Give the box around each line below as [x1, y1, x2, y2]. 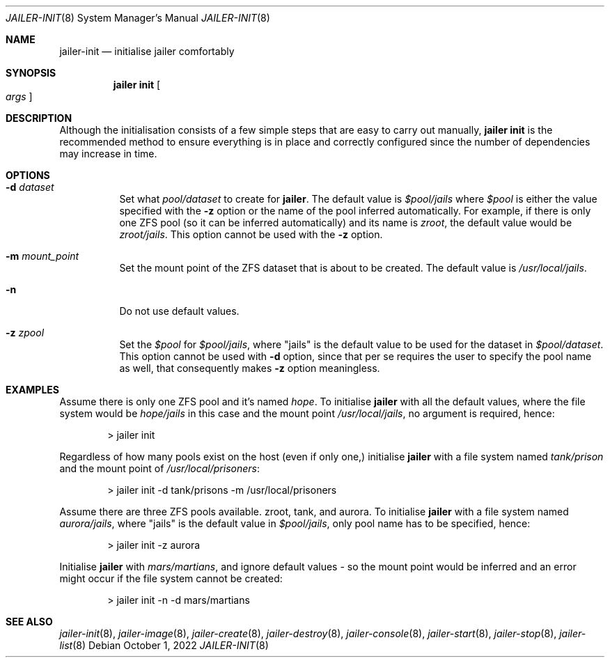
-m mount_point [6, 250, 79, 262]
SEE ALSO [6, 616, 53, 627]
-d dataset [6, 181, 54, 193]
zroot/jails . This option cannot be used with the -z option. [119, 228, 383, 240]
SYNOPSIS [6, 67, 56, 79]
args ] [6, 91, 33, 102]
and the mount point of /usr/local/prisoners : [59, 462, 260, 474]
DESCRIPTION [6, 112, 72, 124]
